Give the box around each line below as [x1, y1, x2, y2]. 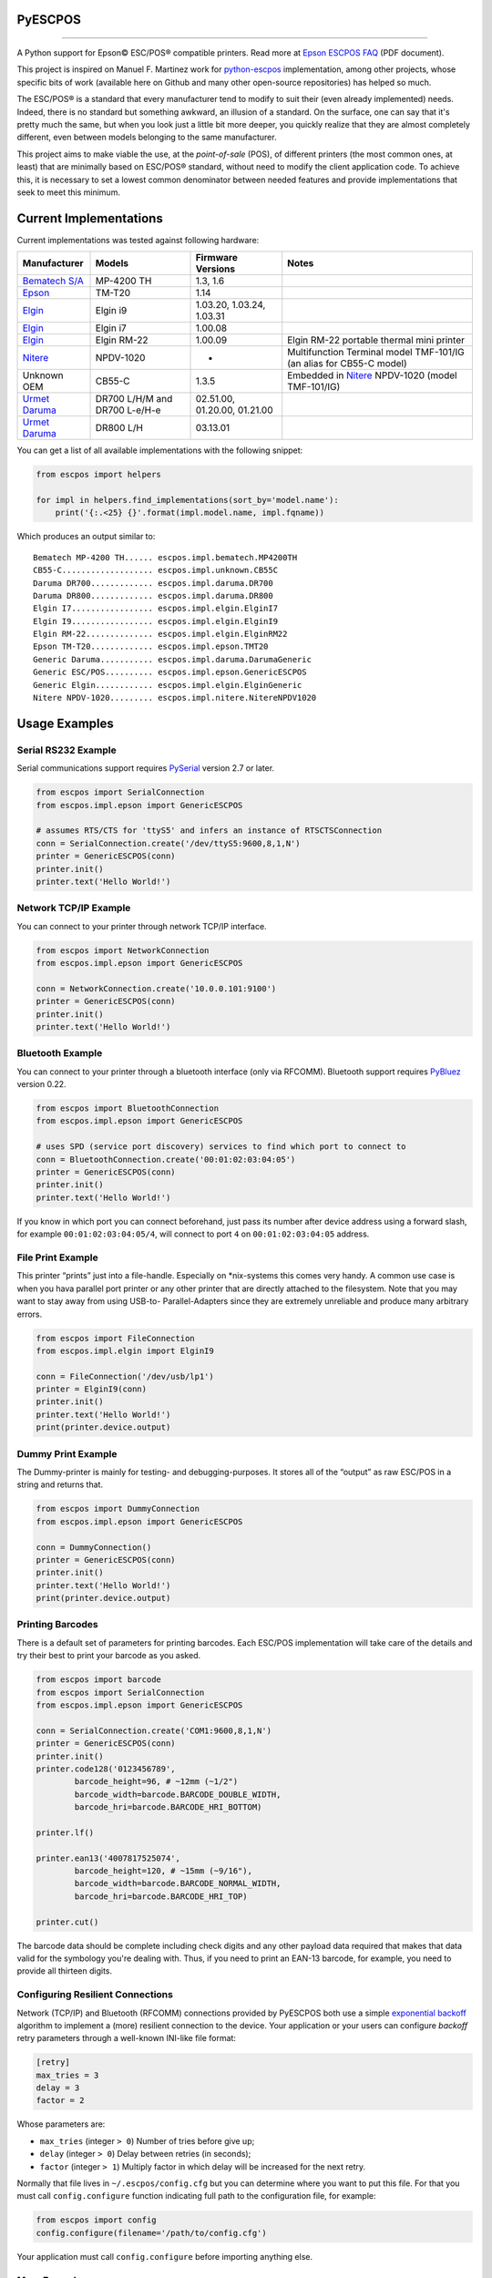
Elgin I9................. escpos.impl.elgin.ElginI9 [33, 616, 278, 626]
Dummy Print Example [16, 1447, 118, 1460]
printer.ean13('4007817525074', [36, 1852, 181, 1863]
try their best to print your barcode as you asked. [16, 1650, 200, 1661]
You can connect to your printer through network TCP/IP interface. [16, 920, 268, 931]
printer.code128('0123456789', [36, 1763, 177, 1774]
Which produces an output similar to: [16, 531, 156, 542]
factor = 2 [36, 2096, 85, 2106]
